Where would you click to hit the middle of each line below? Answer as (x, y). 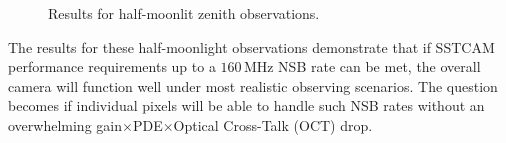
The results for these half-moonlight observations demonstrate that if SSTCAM (251, 46)
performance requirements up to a (112, 66)
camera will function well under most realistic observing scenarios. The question (253, 85)
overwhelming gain (65, 124)
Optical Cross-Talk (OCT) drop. (273, 124)
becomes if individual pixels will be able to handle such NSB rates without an (246, 105)
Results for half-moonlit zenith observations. (184, 13)
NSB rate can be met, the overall (379, 66)
